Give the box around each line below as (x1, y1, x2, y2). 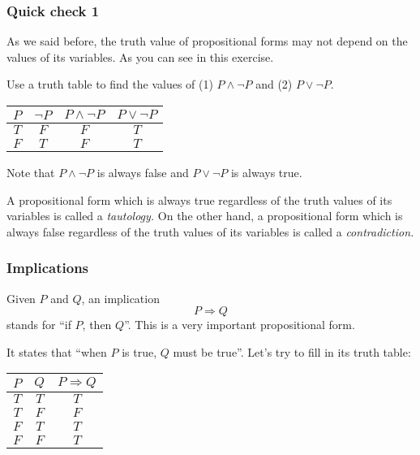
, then (82, 316, 112, 333)
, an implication (81, 289, 160, 306)
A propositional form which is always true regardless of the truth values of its (6, 191, 392, 208)
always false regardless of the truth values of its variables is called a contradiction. (6, 223, 414, 240)
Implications (6, 258, 89, 278)
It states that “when (6, 343, 107, 360)
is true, (122, 343, 157, 360)
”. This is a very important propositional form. (124, 316, 355, 333)
